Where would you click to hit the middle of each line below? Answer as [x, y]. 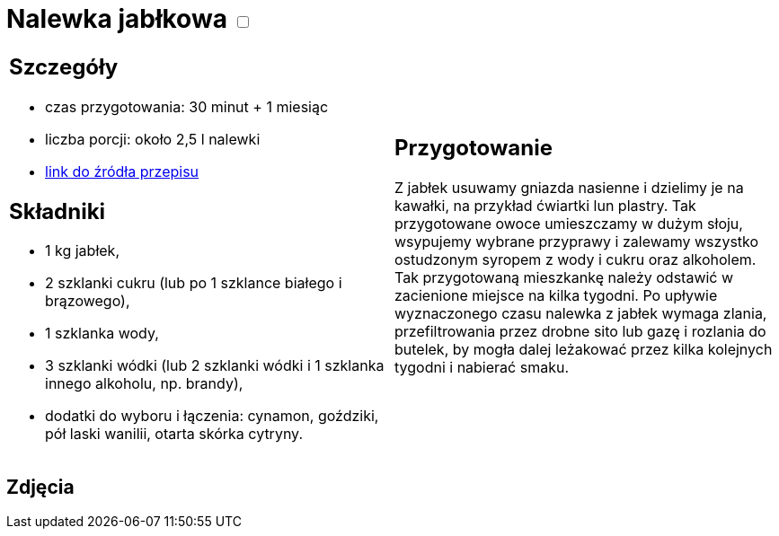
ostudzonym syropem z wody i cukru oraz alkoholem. [575, 260]
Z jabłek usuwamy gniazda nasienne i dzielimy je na [569, 188]
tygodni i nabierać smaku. [482, 368]
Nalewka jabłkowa [117, 19]
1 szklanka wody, [102, 334]
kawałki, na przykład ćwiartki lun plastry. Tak [545, 206]
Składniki [58, 211]
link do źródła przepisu [122, 171]
